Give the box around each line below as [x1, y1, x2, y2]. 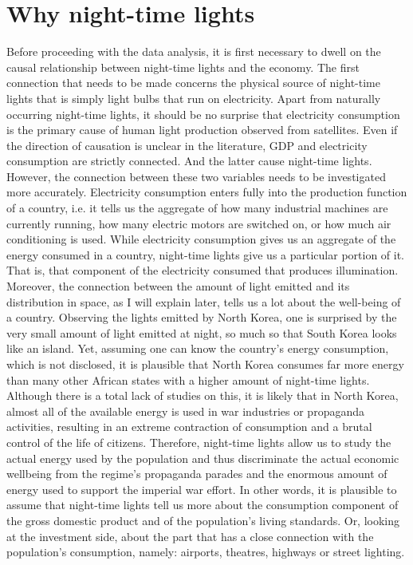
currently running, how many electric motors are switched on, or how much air [6, 215, 391, 231]
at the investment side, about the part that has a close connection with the [6, 527, 374, 544]
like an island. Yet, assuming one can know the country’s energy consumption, [6, 340, 389, 357]
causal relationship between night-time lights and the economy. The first [6, 58, 360, 75]
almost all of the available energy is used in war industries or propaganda [6, 402, 364, 419]
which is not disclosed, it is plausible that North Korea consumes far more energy [6, 356, 404, 372]
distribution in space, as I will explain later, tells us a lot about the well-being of [6, 293, 401, 310]
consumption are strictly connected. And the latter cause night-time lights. [6, 152, 372, 169]
